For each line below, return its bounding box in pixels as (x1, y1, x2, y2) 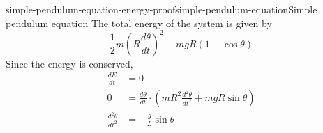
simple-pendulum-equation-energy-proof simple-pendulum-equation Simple (6, 2, 317, 16)
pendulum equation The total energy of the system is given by (6, 15, 272, 30)
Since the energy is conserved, (6, 56, 133, 70)
